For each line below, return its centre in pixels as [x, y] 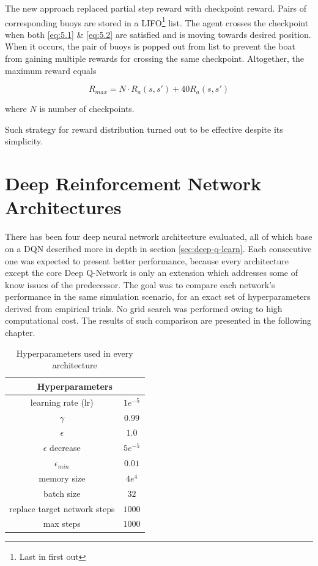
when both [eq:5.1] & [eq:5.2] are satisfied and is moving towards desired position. [158, 34]
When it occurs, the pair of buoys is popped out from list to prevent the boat [150, 46]
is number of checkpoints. [87, 109]
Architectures [63, 207]
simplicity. [24, 141]
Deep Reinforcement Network [133, 183]
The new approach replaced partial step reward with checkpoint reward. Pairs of [156, 8]
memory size [62, 478]
